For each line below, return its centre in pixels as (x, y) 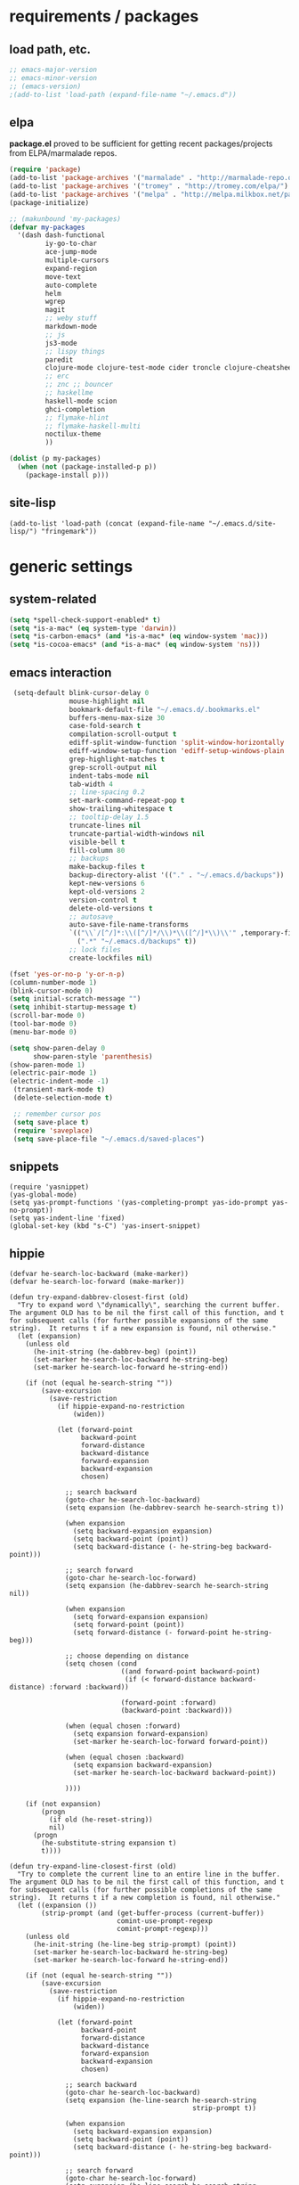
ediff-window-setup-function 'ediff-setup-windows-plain (177, 751)
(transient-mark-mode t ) (59, 1090)
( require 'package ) (45, 170)
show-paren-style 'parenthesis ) (93, 1056)
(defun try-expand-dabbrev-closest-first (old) (99, 1297)
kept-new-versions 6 (107, 884)
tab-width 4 (91, 784)
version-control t (103, 900)
